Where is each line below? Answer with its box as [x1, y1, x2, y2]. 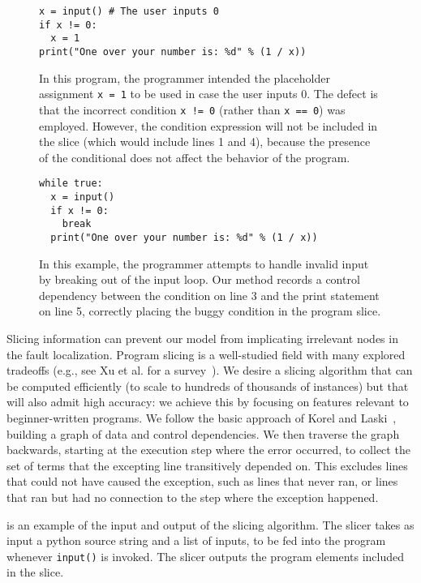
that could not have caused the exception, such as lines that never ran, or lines [6, 473, 398, 490]
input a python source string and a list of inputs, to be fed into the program [6, 532, 386, 549]
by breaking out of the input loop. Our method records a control [39, 271, 360, 288]
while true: [39, 178, 103, 190]
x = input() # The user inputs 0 [39, 6, 219, 17]
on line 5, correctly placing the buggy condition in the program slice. [39, 302, 381, 319]
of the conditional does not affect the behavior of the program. [39, 148, 350, 165]
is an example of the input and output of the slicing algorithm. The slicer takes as [6, 516, 415, 533]
